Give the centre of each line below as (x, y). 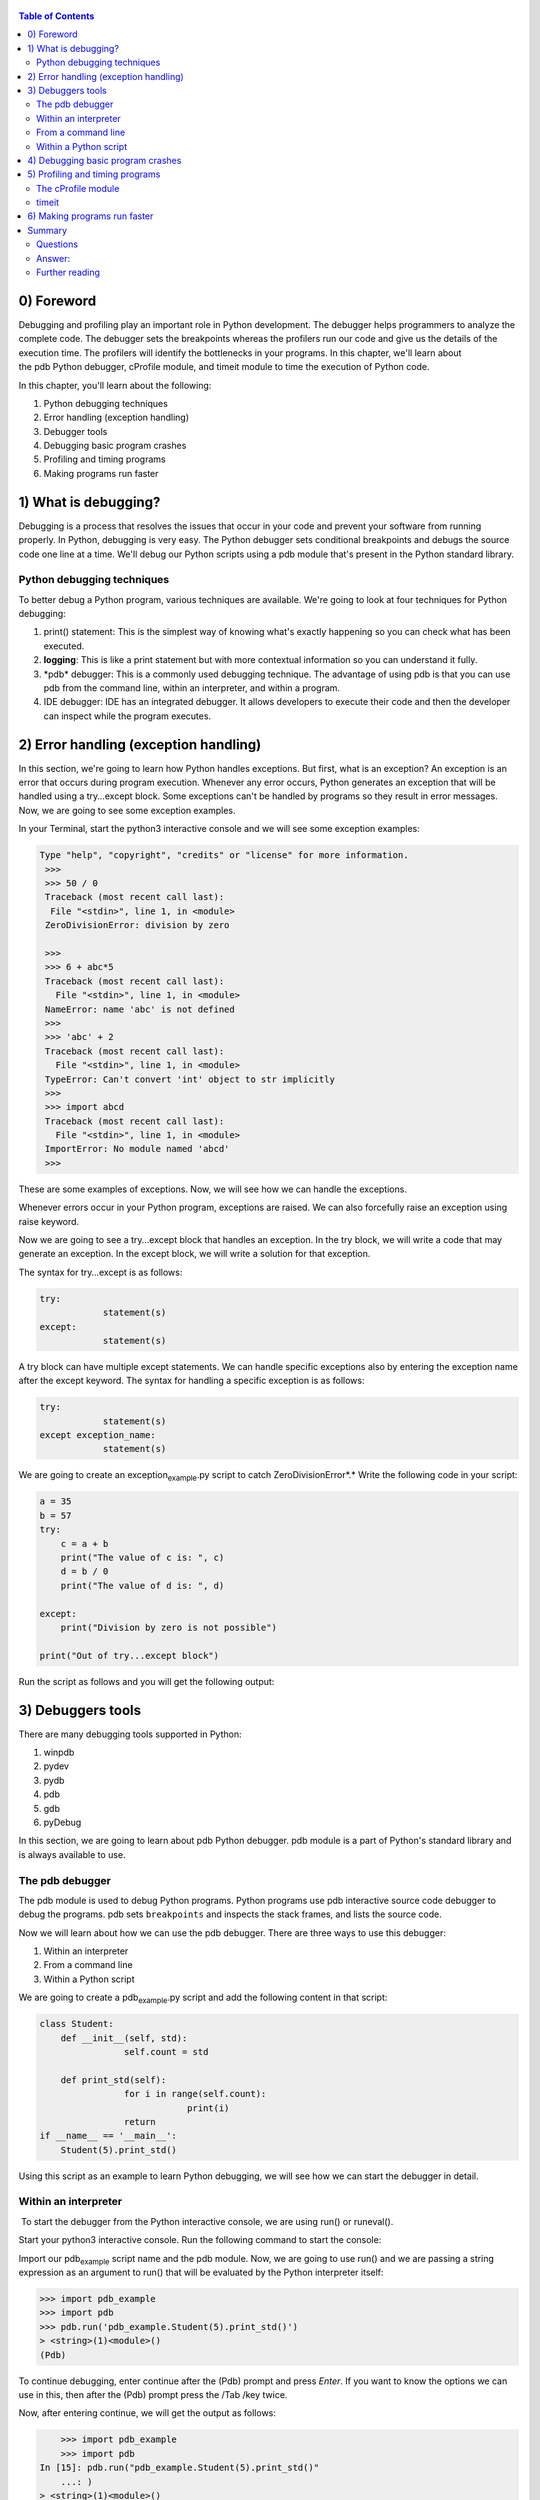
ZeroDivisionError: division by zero (137, 925)
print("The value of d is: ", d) (142, 1585)
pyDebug (62, 1822)
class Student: (76, 2024)
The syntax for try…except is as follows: (100, 1272)
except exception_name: (98, 1435)
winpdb (59, 1752)
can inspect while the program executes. (127, 716)
